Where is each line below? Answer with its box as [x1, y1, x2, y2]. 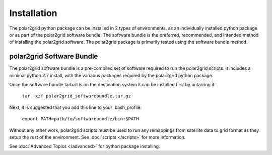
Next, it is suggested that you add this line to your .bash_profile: [9, 104, 142, 110]
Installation [9, 8, 57, 19]
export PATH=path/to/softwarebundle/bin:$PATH [22, 116, 139, 122]
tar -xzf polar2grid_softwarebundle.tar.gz [22, 93, 131, 99]
